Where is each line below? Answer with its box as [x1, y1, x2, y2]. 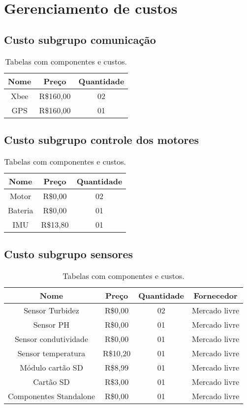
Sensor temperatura [17, 347, 86, 359]
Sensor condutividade [14, 333, 89, 344]
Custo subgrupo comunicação [4, 32, 156, 47]
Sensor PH [33, 318, 70, 330]
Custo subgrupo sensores [4, 246, 133, 262]
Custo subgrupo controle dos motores [4, 132, 199, 147]
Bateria [8, 204, 33, 216]
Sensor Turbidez [24, 304, 79, 316]
